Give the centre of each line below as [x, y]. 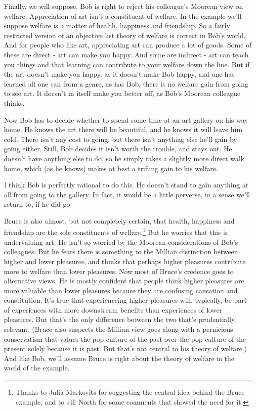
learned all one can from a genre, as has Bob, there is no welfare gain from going [126, 83]
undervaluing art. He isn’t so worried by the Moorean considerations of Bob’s [121, 242]
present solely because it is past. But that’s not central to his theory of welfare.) [126, 348]
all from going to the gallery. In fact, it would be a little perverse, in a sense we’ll [127, 194]
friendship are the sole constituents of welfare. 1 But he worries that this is [116, 231]
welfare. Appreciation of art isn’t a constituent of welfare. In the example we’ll [123, 16]
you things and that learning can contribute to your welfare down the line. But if [127, 64]
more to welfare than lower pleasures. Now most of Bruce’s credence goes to [119, 271]
